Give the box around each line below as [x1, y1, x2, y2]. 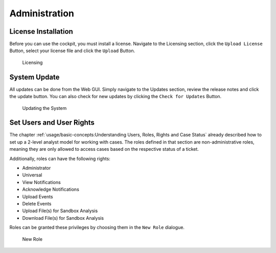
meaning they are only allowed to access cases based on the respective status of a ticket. [9, 146, 199, 152]
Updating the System [22, 105, 67, 111]
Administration [9, 8, 74, 19]
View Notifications [22, 179, 61, 185]
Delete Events [22, 200, 52, 206]
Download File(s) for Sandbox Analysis [22, 215, 104, 221]
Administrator [22, 165, 51, 171]
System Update [9, 73, 60, 81]
